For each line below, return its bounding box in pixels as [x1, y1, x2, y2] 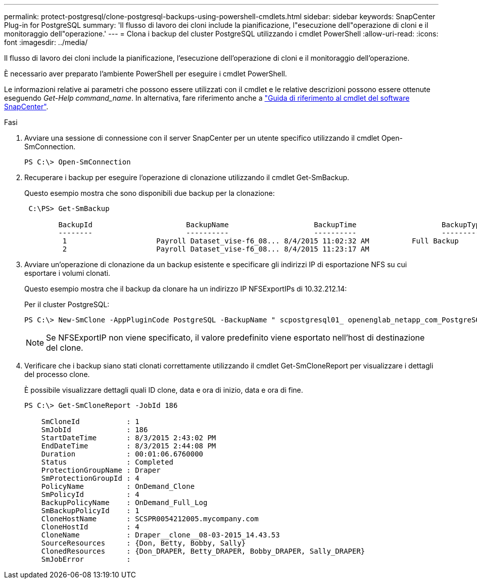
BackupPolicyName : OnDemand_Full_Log [41, 498, 208, 507]
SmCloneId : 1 [41, 418, 139, 426]
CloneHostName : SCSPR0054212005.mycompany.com [41, 515, 259, 523]
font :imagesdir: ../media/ [4, 38, 88, 47]
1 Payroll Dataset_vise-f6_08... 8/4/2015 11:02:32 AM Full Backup [62, 237, 459, 245]
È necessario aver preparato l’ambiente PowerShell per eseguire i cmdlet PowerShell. [4, 69, 287, 78]
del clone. [46, 343, 83, 353]
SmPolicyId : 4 [41, 490, 139, 498]
